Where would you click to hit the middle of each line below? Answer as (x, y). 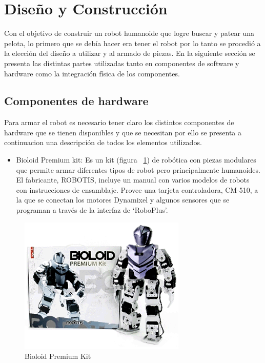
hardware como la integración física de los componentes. (92, 73)
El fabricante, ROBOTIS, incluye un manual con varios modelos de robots (133, 180)
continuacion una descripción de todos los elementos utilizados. (103, 142)
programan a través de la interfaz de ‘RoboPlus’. (92, 210)
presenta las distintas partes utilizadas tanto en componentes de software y (122, 63)
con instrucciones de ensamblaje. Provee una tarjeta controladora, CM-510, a (137, 189)
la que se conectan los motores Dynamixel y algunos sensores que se (123, 200)
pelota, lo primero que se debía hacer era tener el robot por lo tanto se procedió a (132, 43)
